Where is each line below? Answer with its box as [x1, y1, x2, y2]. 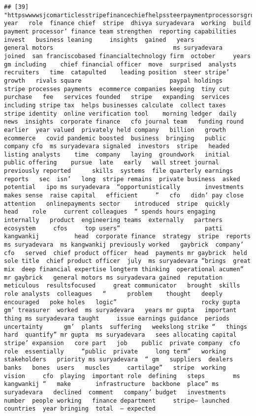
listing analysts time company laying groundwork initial [4, 151, 230, 158]
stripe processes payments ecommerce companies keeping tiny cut [4, 85, 230, 93]
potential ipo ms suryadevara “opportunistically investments [4, 184, 244, 191]
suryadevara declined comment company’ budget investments [4, 388, 226, 396]
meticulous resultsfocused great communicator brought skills [4, 282, 240, 289]
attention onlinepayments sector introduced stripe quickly [4, 200, 230, 207]
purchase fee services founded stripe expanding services [4, 94, 230, 101]
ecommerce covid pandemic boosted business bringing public [4, 134, 226, 142]
